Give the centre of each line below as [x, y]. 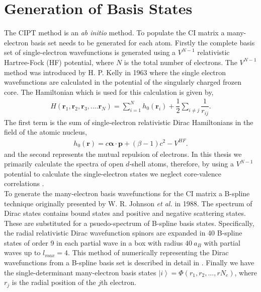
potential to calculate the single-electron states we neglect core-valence [113, 173]
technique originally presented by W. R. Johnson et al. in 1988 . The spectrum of [128, 203]
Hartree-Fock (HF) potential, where [59, 62]
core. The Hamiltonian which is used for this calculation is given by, [109, 92]
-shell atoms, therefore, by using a [182, 164]
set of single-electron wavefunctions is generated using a [90, 52]
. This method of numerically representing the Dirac [148, 252]
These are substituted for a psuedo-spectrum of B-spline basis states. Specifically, [129, 223]
